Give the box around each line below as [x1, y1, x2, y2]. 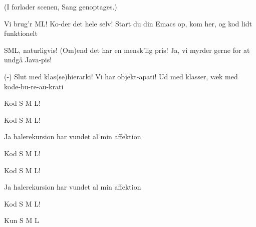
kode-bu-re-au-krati [4, 81, 64, 91]
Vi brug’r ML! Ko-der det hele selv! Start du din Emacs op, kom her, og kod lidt [4, 18, 252, 28]
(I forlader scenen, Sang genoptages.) [4, 1, 117, 11]
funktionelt [4, 28, 38, 38]
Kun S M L [4, 215, 39, 226]
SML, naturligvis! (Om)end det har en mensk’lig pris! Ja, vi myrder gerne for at [4, 44, 250, 55]
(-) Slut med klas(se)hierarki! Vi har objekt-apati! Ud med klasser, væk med [4, 71, 238, 81]
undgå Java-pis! [4, 54, 52, 65]
